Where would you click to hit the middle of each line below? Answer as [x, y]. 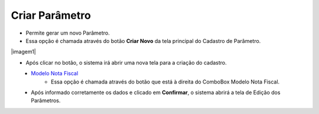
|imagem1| [23, 52]
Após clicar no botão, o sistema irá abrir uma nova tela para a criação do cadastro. [126, 62]
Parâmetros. [46, 100]
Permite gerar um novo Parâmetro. [68, 33]
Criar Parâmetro [51, 15]
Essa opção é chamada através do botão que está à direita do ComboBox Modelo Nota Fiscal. [165, 82]
